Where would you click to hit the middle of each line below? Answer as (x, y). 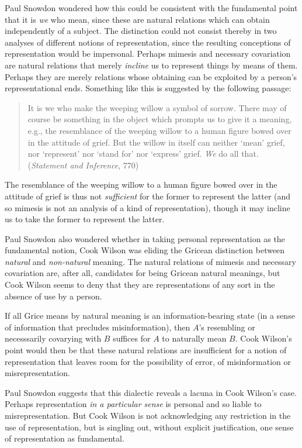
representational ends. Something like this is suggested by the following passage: (148, 88)
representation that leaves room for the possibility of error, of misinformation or (148, 361)
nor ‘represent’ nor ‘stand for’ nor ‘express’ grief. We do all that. (143, 154)
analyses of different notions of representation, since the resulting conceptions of (148, 42)
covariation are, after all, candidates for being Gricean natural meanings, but (143, 273)
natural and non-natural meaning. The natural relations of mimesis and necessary (150, 261)
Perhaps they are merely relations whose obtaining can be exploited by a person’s (151, 76)
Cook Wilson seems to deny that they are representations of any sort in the (140, 285)
